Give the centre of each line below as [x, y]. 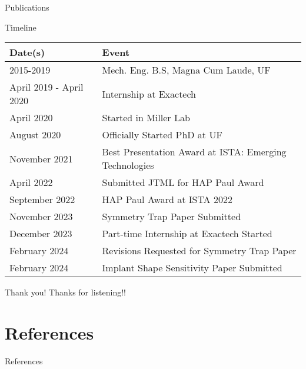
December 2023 [41, 234]
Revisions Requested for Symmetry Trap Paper [199, 251]
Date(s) [27, 52]
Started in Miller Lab [146, 118]
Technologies [128, 165]
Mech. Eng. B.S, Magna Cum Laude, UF [186, 70]
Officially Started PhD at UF [162, 135]
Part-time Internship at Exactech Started [187, 234]
